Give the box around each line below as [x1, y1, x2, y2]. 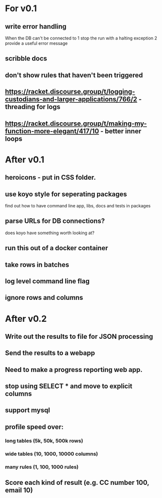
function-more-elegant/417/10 [5, 127, 99, 135]
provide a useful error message [5, 40, 68, 46]
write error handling [5, 22, 67, 31]
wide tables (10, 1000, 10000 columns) [5, 450, 98, 457]
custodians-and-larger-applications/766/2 [5, 95, 137, 104]
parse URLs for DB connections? [5, 217, 105, 225]
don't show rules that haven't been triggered [5, 71, 143, 79]
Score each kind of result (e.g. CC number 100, [5, 479, 149, 487]
